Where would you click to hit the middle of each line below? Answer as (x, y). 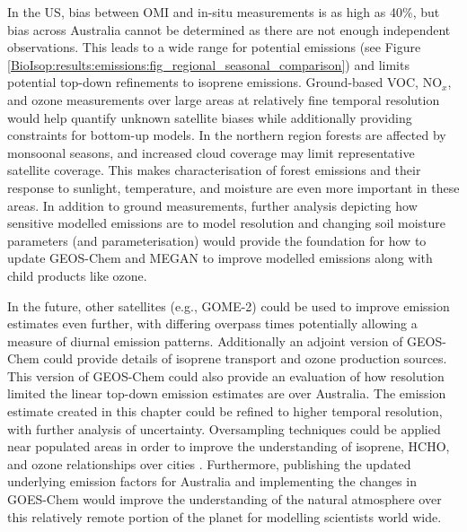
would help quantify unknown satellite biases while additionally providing (210, 117)
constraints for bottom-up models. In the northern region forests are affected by (227, 135)
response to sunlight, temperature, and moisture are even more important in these (233, 187)
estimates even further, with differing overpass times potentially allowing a (212, 323)
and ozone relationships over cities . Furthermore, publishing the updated (209, 463)
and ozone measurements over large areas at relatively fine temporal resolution (224, 99)
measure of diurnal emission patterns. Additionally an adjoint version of (205, 340)
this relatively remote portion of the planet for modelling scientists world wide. (225, 516)
